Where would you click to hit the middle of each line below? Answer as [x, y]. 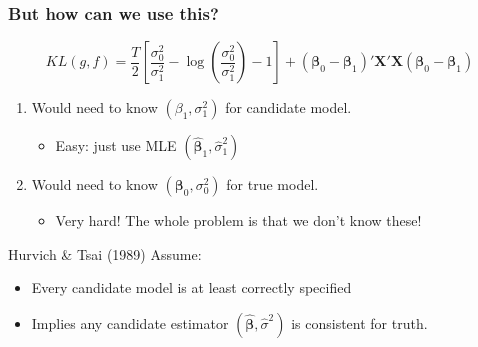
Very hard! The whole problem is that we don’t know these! [238, 220]
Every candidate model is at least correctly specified [191, 287]
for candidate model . [288, 107]
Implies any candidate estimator [130, 323]
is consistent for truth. [359, 323]
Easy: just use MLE [116, 145]
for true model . [272, 184]
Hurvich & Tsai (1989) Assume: [105, 253]
